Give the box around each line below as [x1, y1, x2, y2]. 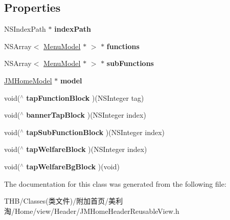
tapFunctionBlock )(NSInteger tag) [26, 92, 144, 103]
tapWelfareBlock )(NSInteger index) [26, 144, 147, 155]
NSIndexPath [4, 24, 46, 34]
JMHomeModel [4, 75, 52, 85]
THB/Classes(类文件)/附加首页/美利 [4, 195, 123, 206]
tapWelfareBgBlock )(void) [26, 161, 120, 171]
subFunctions [106, 58, 154, 69]
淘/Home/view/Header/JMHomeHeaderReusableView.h [4, 205, 179, 216]
